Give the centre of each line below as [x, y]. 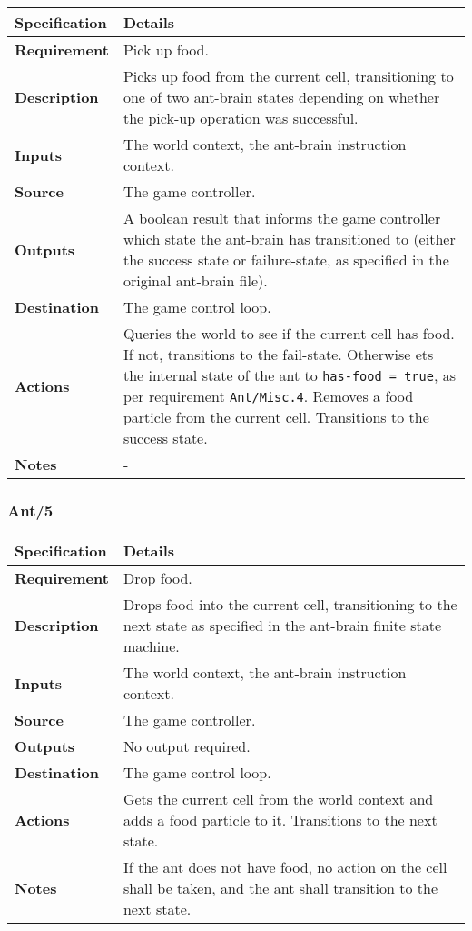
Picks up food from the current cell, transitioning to [288, 76]
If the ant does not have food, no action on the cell [285, 867]
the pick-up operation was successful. [241, 118]
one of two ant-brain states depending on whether [281, 97]
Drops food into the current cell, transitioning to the [290, 605]
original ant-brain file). [195, 280]
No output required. [187, 746]
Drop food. [157, 578]
